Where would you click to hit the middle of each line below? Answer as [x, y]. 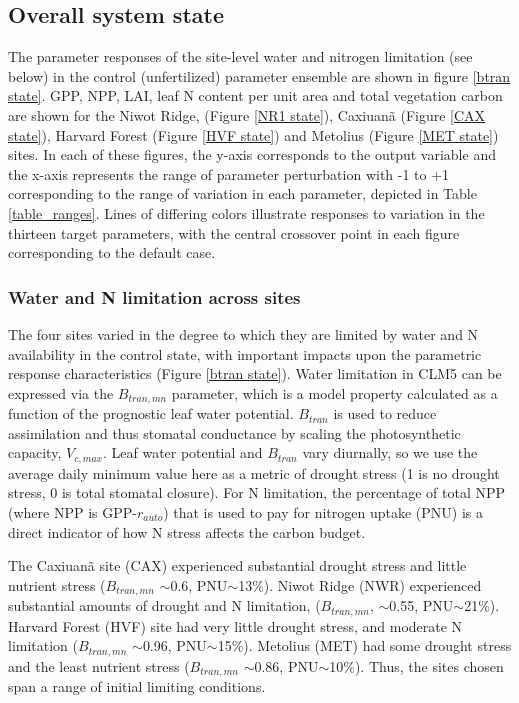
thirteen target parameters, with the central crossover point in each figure [234, 232]
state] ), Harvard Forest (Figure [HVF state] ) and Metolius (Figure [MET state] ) [253, 134]
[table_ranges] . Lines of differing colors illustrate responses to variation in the [246, 212]
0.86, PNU [286, 665]
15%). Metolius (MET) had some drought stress [364, 645]
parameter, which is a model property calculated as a [334, 392]
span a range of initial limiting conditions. [137, 686]
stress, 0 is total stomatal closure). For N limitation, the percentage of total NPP [257, 492]
